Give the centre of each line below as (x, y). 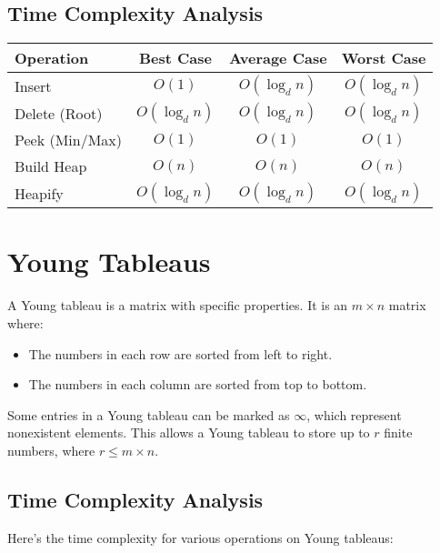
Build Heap (51, 166)
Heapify (39, 193)
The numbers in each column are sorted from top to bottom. (198, 384)
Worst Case (384, 58)
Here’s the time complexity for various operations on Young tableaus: (200, 537)
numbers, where (51, 450)
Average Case (278, 58)
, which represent (354, 414)
